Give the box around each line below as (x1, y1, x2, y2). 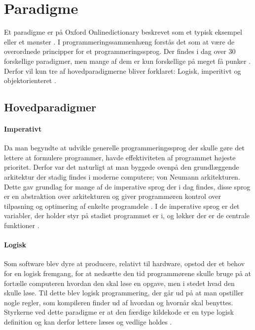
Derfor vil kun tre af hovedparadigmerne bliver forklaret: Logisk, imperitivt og (4, 65, 241, 76)
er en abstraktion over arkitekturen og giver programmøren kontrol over (4, 191, 221, 201)
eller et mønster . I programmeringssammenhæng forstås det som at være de (4, 36, 235, 47)
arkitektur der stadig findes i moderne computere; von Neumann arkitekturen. (4, 172, 240, 182)
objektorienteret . (4, 75, 56, 86)
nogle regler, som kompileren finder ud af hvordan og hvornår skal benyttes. (4, 297, 233, 307)
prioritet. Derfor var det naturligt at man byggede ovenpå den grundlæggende (4, 162, 239, 172)
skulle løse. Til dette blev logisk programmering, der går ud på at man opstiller (4, 287, 244, 298)
